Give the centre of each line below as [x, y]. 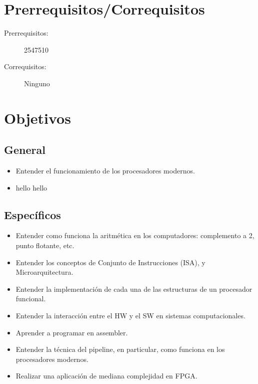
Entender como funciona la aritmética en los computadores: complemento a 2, [135, 235]
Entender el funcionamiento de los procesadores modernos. [105, 171]
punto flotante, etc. [45, 245]
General [25, 150]
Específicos [32, 214]
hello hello [31, 187]
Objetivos [37, 118]
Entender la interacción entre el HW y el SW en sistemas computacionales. [130, 316]
